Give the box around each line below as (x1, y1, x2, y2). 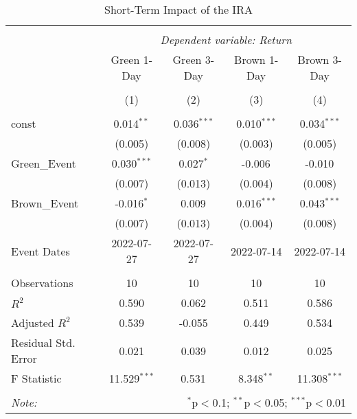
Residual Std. (11, 335, 76, 350)
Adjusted (11, 315, 54, 330)
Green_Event (11, 155, 76, 171)
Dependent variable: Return (160, 32, 292, 47)
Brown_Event (11, 195, 79, 211)
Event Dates (11, 242, 70, 259)
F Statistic (11, 370, 62, 386)
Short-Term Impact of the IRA (104, 1, 253, 17)
